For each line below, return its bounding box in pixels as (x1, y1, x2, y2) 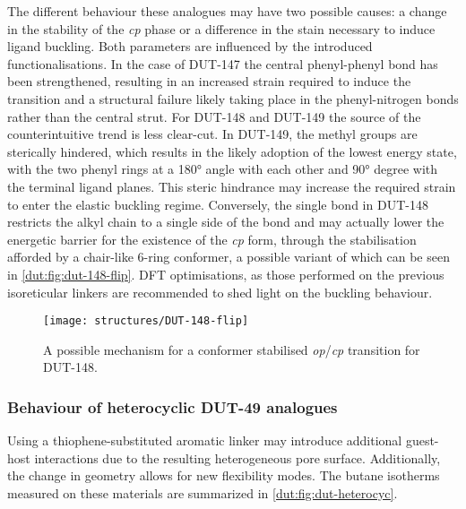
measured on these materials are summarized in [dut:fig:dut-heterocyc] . (7, 483, 398, 502)
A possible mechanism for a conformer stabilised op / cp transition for (43, 340, 420, 358)
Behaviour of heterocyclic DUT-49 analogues (7, 395, 338, 418)
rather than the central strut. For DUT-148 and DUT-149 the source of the (7, 107, 421, 125)
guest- (405, 431, 439, 450)
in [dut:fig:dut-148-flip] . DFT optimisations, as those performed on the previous (7, 264, 444, 283)
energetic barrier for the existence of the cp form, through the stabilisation (7, 229, 417, 248)
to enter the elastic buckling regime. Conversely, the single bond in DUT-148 (7, 194, 428, 213)
